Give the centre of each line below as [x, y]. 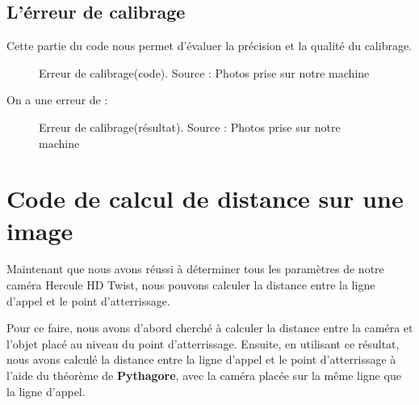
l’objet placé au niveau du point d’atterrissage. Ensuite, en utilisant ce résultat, [203, 343]
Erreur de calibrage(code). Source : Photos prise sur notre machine [204, 72]
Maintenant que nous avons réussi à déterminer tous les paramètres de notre [195, 269]
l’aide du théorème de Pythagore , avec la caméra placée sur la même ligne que [204, 375]
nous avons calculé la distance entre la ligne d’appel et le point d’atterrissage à [201, 359]
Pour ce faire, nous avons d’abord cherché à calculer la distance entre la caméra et [210, 328]
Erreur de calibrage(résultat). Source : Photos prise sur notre [190, 127]
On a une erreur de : [57, 100]
